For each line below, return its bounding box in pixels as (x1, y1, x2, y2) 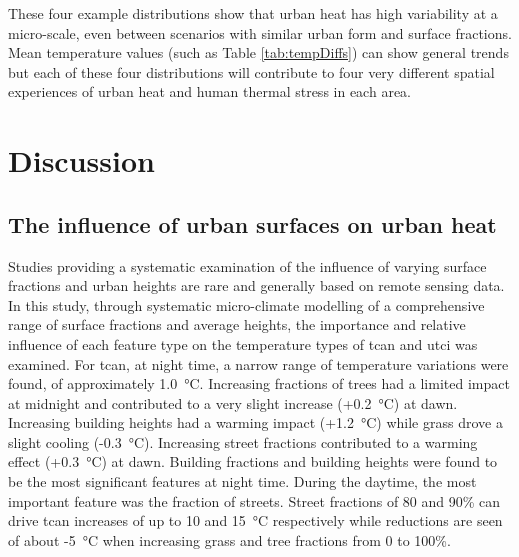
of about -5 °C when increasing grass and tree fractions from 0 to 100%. (8, 529, 451, 550)
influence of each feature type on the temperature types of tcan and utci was (8, 333, 478, 354)
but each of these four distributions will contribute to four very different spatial (8, 61, 495, 82)
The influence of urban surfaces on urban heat (8, 208, 497, 239)
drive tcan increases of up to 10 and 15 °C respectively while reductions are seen (8, 510, 503, 531)
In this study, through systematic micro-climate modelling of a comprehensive (8, 294, 485, 315)
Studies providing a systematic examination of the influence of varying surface (8, 255, 487, 276)
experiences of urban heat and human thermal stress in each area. (8, 81, 411, 102)
